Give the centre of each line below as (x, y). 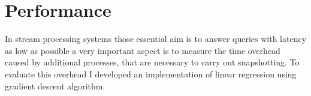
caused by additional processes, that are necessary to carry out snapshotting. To (152, 62)
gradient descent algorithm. (55, 85)
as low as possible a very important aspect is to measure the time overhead (143, 50)
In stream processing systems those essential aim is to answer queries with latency (156, 39)
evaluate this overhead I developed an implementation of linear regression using (151, 73)
